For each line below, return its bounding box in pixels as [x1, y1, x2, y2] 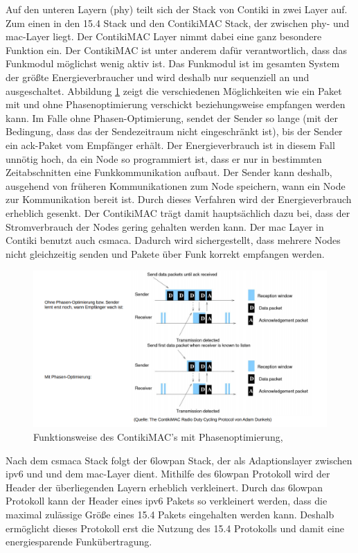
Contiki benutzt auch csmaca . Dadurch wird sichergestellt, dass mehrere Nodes [6, 233, 341, 247]
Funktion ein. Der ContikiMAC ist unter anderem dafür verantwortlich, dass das [6, 42, 347, 57]
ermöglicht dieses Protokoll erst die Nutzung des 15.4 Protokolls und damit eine [6, 520, 345, 535]
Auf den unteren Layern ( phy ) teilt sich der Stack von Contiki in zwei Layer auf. [6, 2, 348, 16]
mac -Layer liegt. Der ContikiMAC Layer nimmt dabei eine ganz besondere [6, 29, 322, 44]
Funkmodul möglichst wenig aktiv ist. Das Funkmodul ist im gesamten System [6, 56, 340, 71]
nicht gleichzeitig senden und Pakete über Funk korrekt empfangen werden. [6, 246, 325, 261]
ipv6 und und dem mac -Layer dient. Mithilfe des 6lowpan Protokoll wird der [6, 466, 330, 481]
